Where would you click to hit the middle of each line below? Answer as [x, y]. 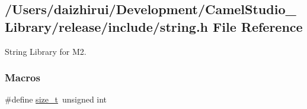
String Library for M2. [46, 51]
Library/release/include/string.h [107, 26]
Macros [23, 77]
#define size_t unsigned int [56, 99]
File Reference [258, 26]
